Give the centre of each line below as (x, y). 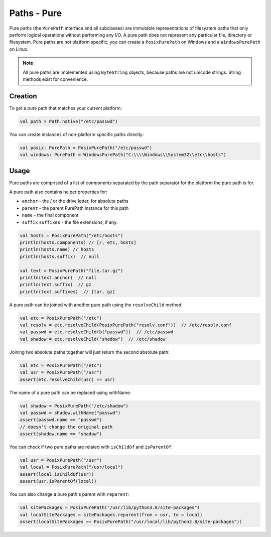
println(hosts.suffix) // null (60, 256)
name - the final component (50, 215)
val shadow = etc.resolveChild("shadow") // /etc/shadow (93, 339)
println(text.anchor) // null (58, 278)
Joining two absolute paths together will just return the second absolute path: (90, 352)
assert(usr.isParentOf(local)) (58, 481)
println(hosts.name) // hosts (57, 249)
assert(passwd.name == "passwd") (61, 420)
